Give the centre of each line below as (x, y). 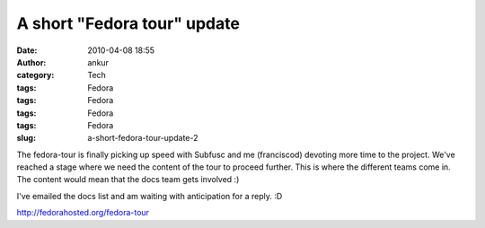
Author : (31, 62)
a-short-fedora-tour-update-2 (143, 138)
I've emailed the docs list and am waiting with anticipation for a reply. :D (150, 196)
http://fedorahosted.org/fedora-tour (83, 213)
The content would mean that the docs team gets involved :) (128, 180)
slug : (26, 138)
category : (35, 75)
